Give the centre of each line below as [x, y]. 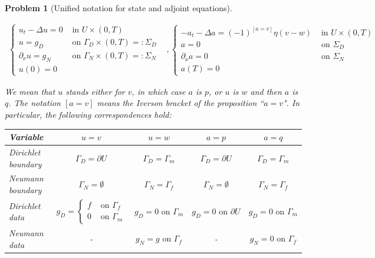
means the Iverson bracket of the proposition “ [180, 103]
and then [266, 91]
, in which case [159, 91]
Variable [26, 137]
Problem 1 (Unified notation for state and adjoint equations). [119, 8]
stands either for [95, 91]
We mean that [30, 91]
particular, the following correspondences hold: [88, 115]
